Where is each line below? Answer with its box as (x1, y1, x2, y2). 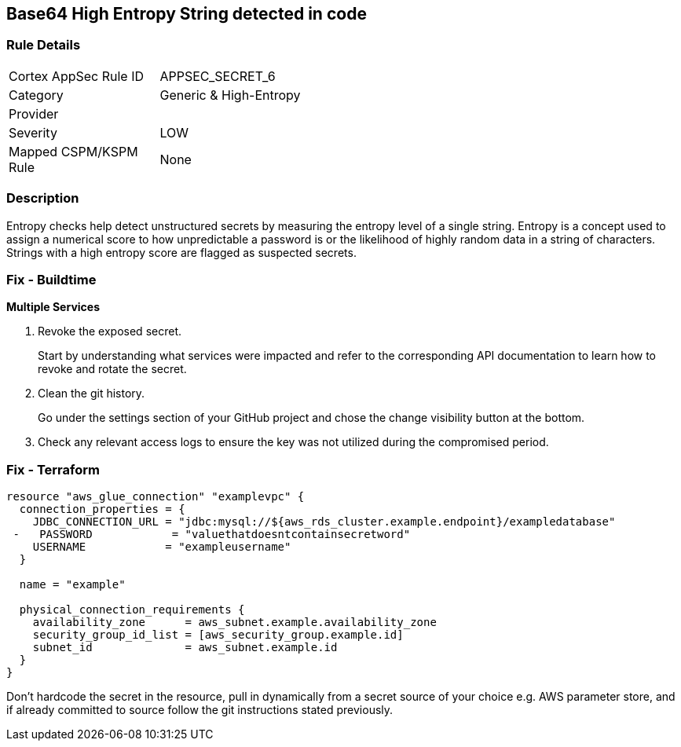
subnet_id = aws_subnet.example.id (32, 641, 338, 654)
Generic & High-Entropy (159, 86, 301, 103)
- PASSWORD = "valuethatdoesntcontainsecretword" (13, 528, 411, 541)
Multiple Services (6, 300, 100, 314)
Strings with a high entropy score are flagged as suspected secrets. (6, 245, 357, 259)
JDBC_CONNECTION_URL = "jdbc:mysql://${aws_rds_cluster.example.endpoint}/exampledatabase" (32, 515, 616, 529)
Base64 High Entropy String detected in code (6, 4, 367, 24)
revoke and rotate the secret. (38, 362, 187, 376)
